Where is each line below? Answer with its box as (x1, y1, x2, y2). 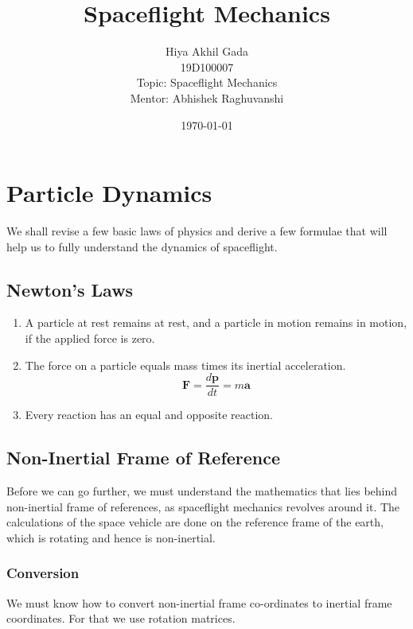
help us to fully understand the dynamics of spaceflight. (6, 238, 278, 254)
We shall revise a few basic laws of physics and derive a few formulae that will (6, 223, 388, 239)
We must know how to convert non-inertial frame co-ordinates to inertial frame (6, 594, 392, 611)
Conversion (6, 563, 80, 583)
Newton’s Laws (6, 277, 134, 301)
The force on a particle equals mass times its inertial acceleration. (25, 356, 346, 373)
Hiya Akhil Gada (166, 43, 248, 60)
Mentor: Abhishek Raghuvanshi (130, 89, 284, 106)
